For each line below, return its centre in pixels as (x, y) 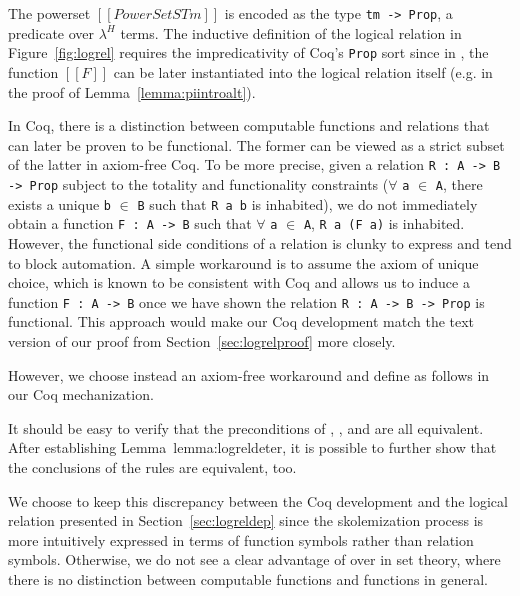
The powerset (49, 13)
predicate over (51, 32)
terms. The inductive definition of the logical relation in (291, 32)
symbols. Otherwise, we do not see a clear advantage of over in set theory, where (254, 559)
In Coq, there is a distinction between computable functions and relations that (249, 125)
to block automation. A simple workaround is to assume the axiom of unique (243, 262)
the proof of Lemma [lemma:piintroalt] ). (132, 91)
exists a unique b (59, 203)
